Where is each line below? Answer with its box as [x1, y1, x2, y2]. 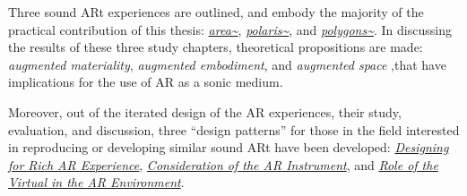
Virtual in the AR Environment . [8, 173, 185, 192]
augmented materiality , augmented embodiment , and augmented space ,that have [8, 55, 446, 73]
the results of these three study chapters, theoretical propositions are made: [8, 38, 423, 56]
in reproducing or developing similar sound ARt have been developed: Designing [8, 138, 449, 157]
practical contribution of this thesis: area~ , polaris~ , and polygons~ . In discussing [8, 20, 452, 38]
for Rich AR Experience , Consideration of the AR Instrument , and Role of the [8, 155, 438, 174]
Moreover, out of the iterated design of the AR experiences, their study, [8, 102, 402, 121]
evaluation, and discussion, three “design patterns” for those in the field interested [8, 120, 460, 139]
